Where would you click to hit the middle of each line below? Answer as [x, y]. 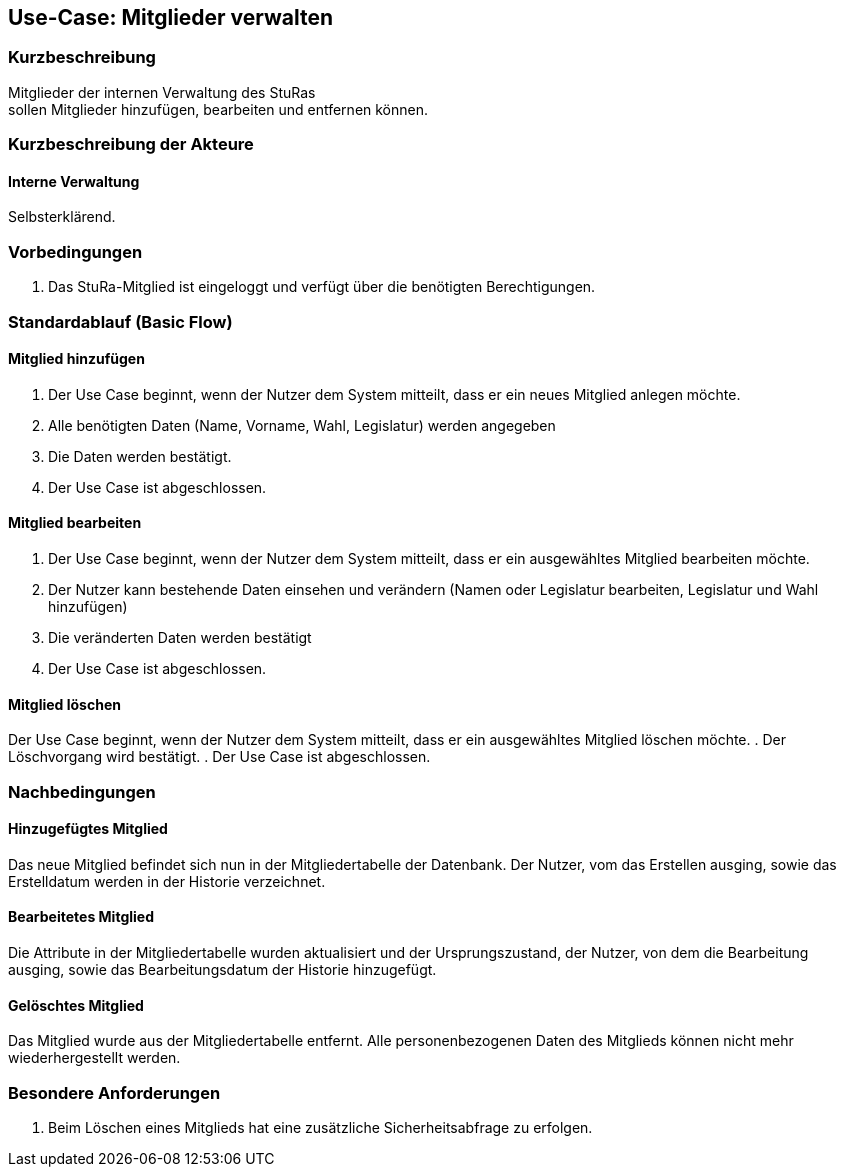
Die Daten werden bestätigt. [140, 456]
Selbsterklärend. [62, 217]
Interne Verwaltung [74, 181]
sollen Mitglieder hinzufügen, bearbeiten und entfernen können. [218, 109]
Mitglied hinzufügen [76, 359]
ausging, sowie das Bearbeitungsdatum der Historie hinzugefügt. [222, 969]
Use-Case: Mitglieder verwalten [171, 17]
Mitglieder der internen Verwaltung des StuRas [162, 92]
